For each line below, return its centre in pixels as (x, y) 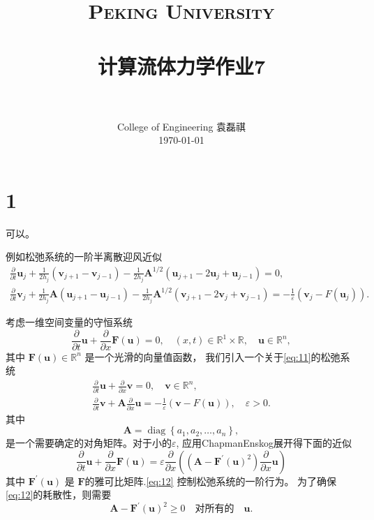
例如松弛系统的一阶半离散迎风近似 (84, 257)
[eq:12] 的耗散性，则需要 (59, 495)
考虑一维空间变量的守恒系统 (69, 322)
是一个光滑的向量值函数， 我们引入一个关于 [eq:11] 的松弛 (212, 356)
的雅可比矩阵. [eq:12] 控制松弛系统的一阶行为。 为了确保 (211, 481)
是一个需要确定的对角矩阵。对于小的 (89, 443)
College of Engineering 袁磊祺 (181, 126)
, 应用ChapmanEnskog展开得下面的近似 (264, 443)
